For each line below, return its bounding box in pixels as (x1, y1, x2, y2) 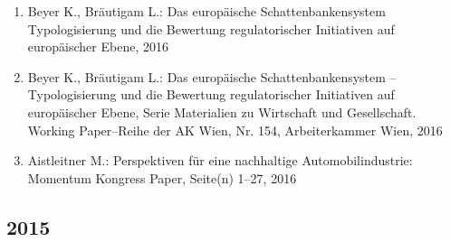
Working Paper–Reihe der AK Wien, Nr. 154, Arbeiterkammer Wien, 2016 (27, 120, 443, 139)
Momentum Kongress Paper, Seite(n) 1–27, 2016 (27, 168, 297, 187)
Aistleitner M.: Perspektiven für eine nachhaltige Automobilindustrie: (27, 151, 413, 170)
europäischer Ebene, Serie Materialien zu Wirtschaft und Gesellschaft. (27, 102, 416, 121)
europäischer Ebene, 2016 (27, 37, 168, 56)
